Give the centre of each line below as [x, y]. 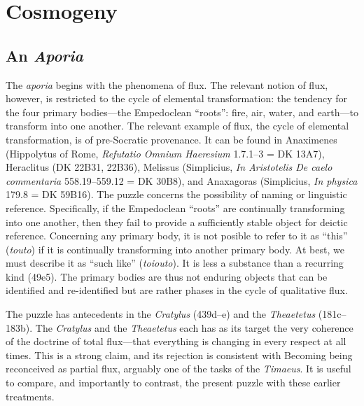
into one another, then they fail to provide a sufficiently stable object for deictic [177, 222]
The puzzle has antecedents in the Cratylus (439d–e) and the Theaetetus [161, 314]
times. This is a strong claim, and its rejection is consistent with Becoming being [179, 355]
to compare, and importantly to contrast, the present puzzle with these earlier [173, 383]
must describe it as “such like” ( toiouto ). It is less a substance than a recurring [175, 263]
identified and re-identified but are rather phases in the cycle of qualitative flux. [177, 290]
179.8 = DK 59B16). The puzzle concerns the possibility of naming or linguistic [176, 194]
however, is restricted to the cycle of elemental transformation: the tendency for [177, 98]
